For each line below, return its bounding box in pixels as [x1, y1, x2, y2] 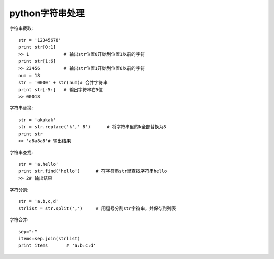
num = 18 [18, 72, 40, 78]
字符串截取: [9, 25, 33, 31]
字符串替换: [9, 105, 33, 111]
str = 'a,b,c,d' [18, 198, 59, 204]
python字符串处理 [9, 8, 85, 19]
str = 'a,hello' [18, 161, 59, 167]
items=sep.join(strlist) [18, 236, 80, 241]
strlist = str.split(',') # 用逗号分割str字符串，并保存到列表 [18, 205, 176, 211]
